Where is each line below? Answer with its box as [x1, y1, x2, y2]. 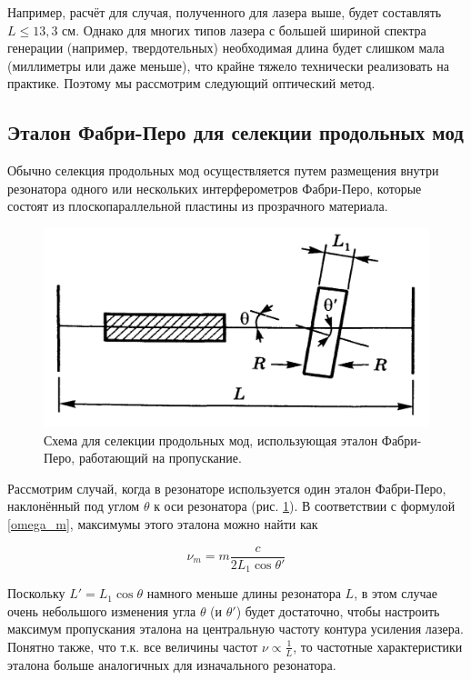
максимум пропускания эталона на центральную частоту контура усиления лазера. [7, 619, 464, 638]
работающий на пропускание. [78, 448, 242, 467]
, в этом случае [354, 584, 437, 603]
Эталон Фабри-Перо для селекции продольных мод [7, 118, 464, 146]
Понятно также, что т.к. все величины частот [7, 636, 258, 655]
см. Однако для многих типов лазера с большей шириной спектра [62, 20, 426, 39]
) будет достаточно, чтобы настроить [235, 601, 440, 620]
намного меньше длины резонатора [146, 584, 341, 603]
